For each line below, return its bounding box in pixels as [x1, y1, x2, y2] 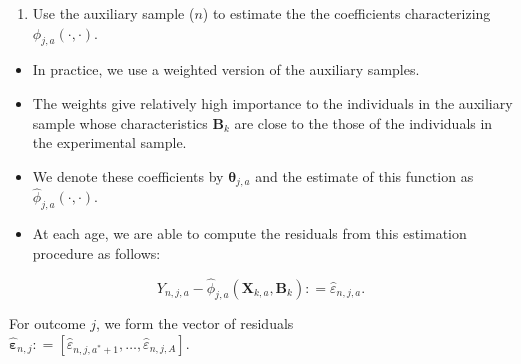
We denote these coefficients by [32, 165, 224, 186]
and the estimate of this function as [255, 165, 474, 186]
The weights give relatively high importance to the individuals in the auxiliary [32, 92, 513, 113]
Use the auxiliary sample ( [32, 3, 195, 23]
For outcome [9, 313, 86, 334]
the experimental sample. [32, 132, 187, 153]
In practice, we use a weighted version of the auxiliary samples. [32, 59, 420, 80]
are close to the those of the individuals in [234, 112, 493, 133]
